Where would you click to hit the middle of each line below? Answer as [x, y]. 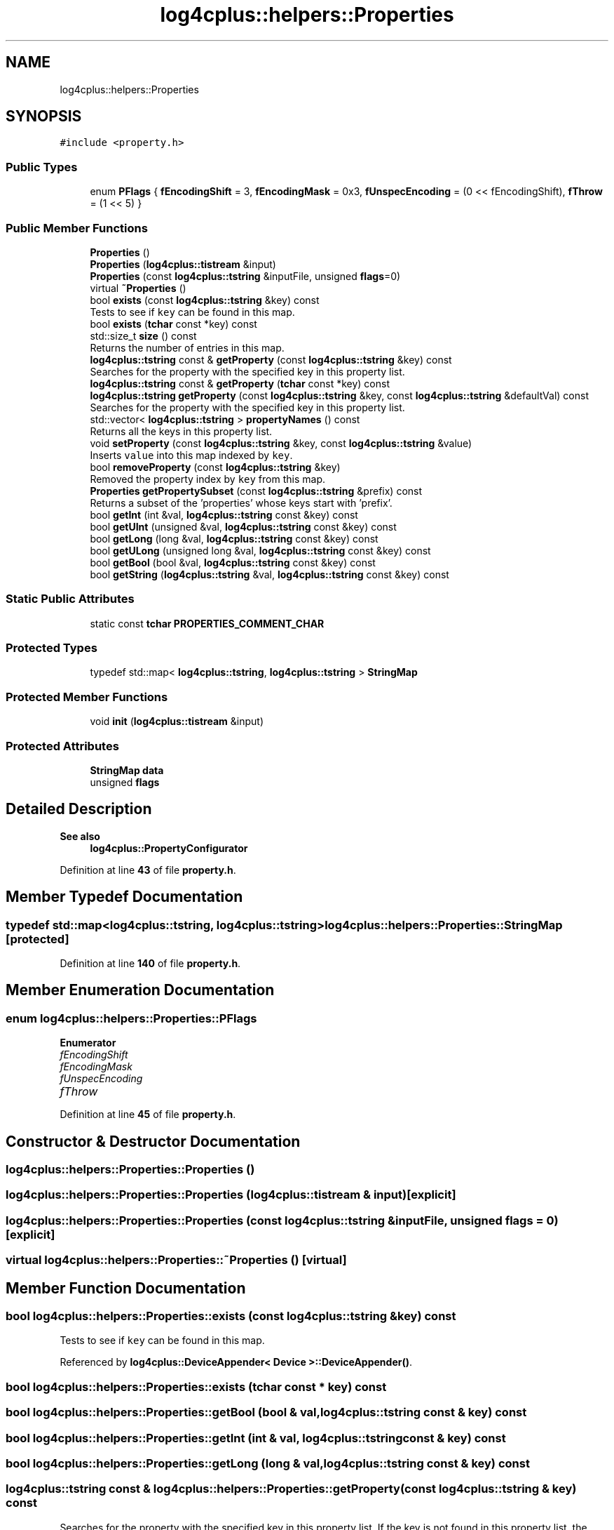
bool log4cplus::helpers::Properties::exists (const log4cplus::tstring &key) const [231, 1316]
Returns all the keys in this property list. [181, 431]
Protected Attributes [62, 746]
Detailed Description [79, 809]
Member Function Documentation [126, 1288]
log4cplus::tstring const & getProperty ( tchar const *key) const [240, 383]
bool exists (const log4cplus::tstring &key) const [205, 300]
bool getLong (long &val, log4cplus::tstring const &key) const [234, 538]
